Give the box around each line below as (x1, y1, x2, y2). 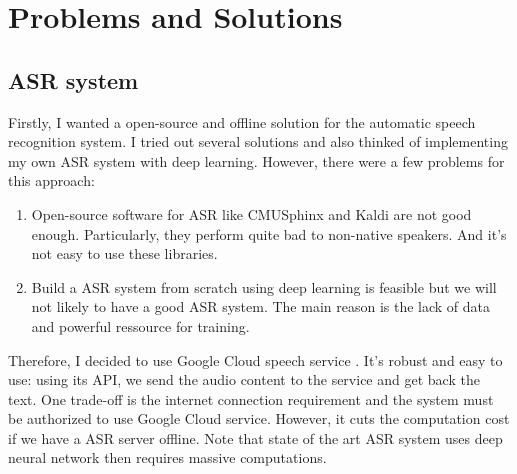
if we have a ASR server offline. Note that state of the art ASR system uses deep (8, 427, 503, 448)
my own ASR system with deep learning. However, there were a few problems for (8, 150, 505, 171)
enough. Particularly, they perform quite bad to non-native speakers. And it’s (31, 223, 507, 244)
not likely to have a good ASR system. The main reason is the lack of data (31, 296, 491, 317)
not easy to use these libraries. (31, 243, 218, 264)
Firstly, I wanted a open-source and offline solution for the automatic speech (8, 111, 476, 132)
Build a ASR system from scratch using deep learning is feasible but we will (31, 276, 497, 297)
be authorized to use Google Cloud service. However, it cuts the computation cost (8, 408, 510, 429)
